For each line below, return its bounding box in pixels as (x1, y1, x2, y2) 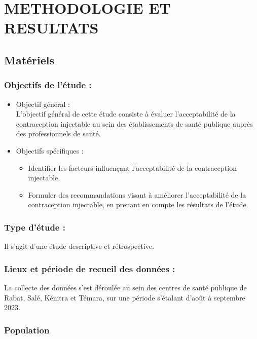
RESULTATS (4, 17, 99, 38)
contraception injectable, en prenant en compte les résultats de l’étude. (28, 199, 248, 210)
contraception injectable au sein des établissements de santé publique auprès (16, 118, 253, 129)
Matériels (4, 52, 55, 67)
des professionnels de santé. (16, 128, 101, 139)
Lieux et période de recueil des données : (4, 262, 175, 275)
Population (4, 323, 50, 336)
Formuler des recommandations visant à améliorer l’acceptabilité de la (28, 189, 246, 200)
